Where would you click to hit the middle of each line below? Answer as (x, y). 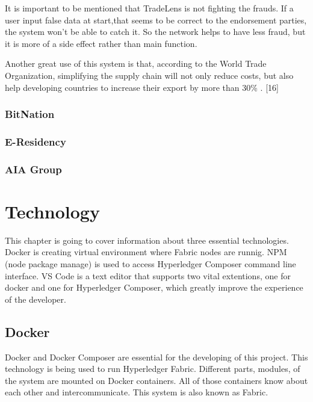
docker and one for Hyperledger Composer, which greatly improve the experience (154, 287)
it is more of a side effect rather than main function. (101, 43)
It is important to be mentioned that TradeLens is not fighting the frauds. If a (149, 8)
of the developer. (36, 299)
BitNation (30, 114)
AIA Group (33, 169)
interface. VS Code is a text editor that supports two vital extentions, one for (148, 275)
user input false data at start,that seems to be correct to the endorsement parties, (156, 20)
